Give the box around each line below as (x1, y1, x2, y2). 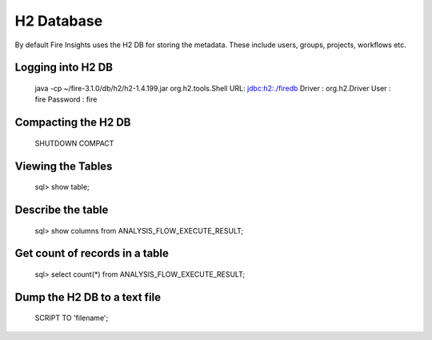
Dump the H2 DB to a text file (14, 290, 162, 304)
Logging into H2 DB (14, 61, 114, 74)
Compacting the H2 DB (14, 116, 131, 130)
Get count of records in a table (14, 246, 170, 260)
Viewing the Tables (14, 159, 113, 173)
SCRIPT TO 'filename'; (34, 313, 109, 323)
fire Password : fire (34, 94, 98, 104)
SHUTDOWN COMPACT (34, 138, 114, 148)
